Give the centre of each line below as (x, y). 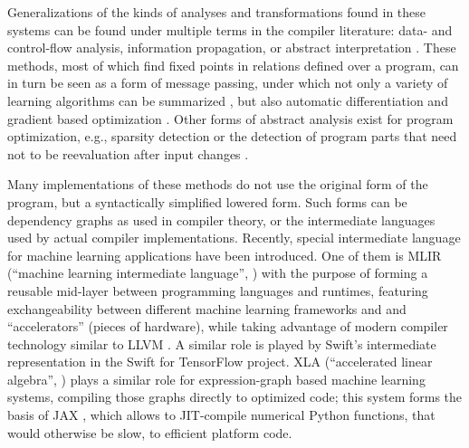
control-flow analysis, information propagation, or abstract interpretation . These (232, 48)
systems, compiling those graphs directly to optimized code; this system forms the (235, 397)
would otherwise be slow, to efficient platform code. (150, 432)
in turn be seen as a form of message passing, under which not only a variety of (228, 83)
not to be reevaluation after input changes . (128, 153)
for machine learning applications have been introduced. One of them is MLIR (225, 255)
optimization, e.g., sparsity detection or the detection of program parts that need (232, 136)
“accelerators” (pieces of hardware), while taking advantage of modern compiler (228, 326)
